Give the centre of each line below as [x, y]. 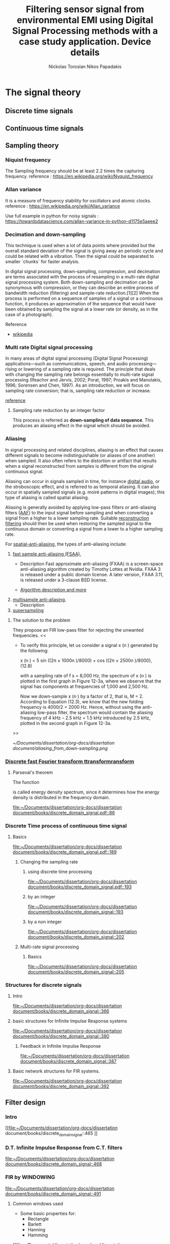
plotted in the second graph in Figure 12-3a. [66, 723]
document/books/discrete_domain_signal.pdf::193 [80, 887]
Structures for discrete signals [44, 985]
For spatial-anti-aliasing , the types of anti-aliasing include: [66, 544]
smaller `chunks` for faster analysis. [42, 262]
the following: [34, 650]
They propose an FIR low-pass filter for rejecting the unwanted [78, 630]
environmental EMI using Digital [85, 20]
